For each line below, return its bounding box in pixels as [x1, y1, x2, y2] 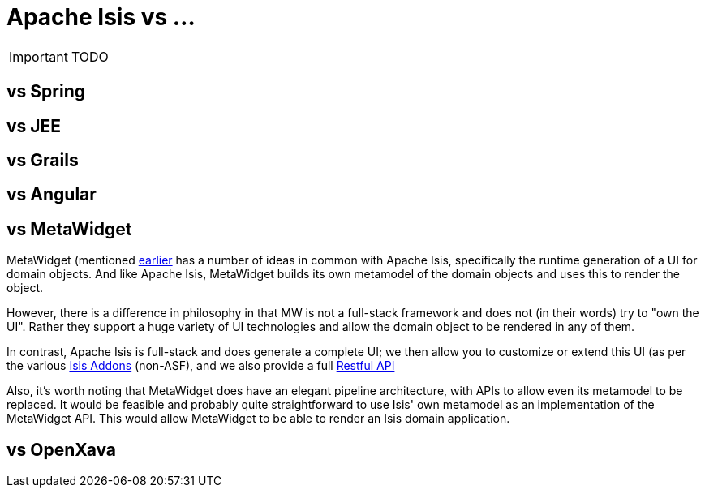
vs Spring [6, 81, 85, 102]
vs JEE [6, 115, 62, 136]
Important [9, 48, 68, 65]
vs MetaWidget [6, 218, 132, 239]
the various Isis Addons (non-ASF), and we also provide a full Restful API [6, 359, 395, 373]
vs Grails [6, 150, 79, 171]
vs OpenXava [6, 439, 117, 460]
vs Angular [6, 184, 97, 205]
